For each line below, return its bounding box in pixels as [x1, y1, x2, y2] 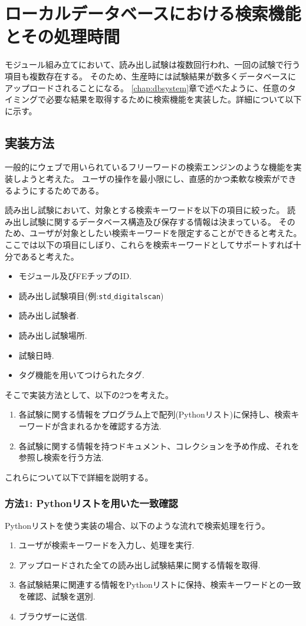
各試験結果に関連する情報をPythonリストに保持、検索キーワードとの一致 [18, 578, 301, 591]
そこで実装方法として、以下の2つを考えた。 [5, 388, 173, 400]
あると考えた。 [21, 250, 79, 262]
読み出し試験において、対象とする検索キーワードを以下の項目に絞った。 [5, 204, 285, 216]
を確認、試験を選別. [18, 590, 96, 602]
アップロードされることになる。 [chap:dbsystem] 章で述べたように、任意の [5, 81, 288, 94]
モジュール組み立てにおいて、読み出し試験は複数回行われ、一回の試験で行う [5, 58, 301, 71]
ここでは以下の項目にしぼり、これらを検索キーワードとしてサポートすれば [5, 239, 294, 251]
